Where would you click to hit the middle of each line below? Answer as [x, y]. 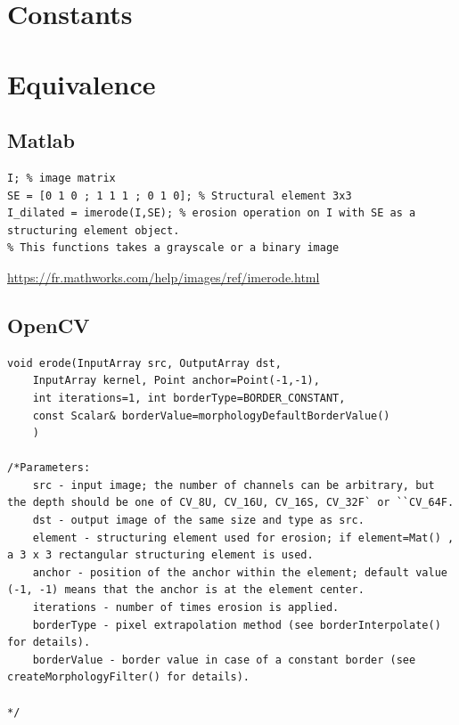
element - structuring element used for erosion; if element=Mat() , [243, 538]
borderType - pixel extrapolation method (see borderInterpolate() [237, 625]
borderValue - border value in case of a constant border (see [224, 660]
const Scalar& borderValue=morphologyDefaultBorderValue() [211, 415]
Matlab [41, 140]
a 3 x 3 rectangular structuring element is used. [160, 555]
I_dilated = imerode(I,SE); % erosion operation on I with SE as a [212, 213]
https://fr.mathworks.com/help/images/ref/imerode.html [164, 277]
